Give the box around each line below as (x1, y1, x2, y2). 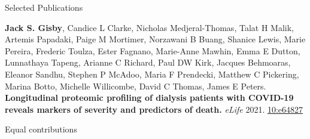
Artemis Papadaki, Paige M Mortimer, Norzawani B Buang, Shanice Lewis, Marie (5, 33, 306, 45)
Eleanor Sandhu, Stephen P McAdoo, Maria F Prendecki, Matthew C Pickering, (5, 67, 299, 80)
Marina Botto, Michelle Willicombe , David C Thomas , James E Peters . (5, 79, 266, 92)
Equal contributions (5, 123, 77, 135)
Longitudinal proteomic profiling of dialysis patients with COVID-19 (5, 91, 294, 104)
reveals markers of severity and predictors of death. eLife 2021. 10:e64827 (5, 103, 303, 115)
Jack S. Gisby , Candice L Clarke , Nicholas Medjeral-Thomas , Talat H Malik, (5, 21, 294, 33)
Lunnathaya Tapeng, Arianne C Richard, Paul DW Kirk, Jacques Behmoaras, (5, 56, 291, 69)
